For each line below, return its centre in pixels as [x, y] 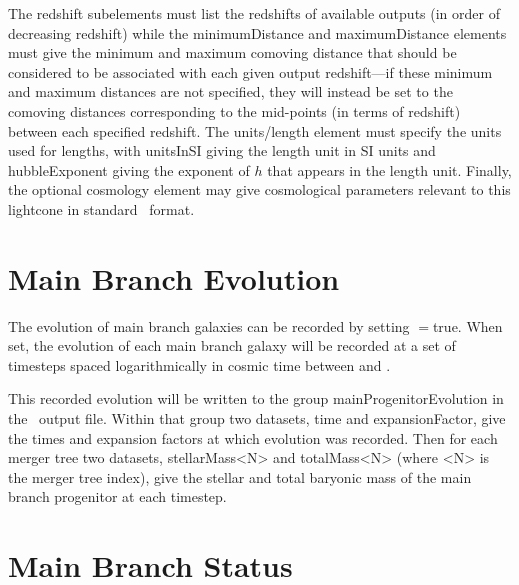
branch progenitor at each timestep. [117, 496]
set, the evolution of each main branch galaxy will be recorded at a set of [232, 345]
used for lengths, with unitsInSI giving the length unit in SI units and [222, 150]
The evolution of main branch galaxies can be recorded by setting [209, 325]
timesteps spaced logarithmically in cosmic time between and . [199, 364]
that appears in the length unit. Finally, [389, 169]
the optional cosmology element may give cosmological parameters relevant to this [259, 189]
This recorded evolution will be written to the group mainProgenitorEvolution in [256, 398]
